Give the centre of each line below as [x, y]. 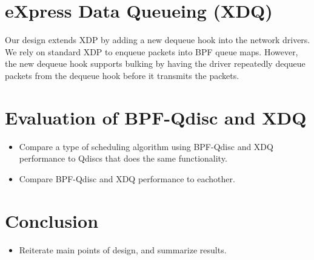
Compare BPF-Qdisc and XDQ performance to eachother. [127, 178]
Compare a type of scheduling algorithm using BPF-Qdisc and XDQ [146, 146]
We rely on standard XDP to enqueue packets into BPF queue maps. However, [152, 51]
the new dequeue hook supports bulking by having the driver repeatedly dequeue [155, 63]
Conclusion [52, 220]
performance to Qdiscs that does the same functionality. [123, 158]
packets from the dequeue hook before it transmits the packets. [122, 75]
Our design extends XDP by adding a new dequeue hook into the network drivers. [158, 40]
